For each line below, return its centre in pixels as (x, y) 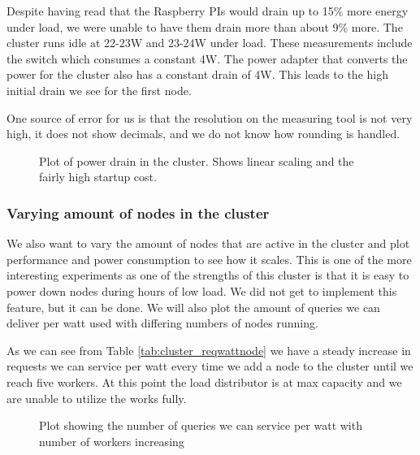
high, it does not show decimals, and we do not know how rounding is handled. (204, 134)
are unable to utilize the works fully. (97, 398)
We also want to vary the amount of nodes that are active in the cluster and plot (208, 243)
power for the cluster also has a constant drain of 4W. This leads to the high (197, 74)
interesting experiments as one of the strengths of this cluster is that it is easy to (208, 275)
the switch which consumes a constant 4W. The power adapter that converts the (207, 58)
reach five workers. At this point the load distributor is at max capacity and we (204, 381)
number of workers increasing (112, 441)
